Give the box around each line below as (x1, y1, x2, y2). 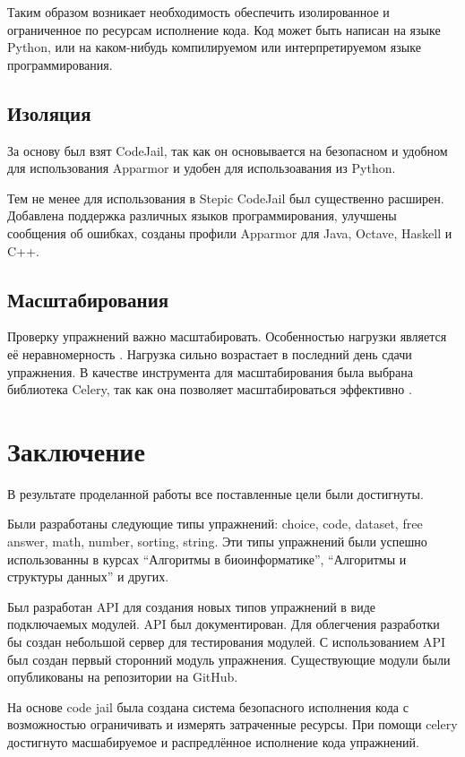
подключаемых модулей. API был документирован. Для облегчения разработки (7, 615, 440, 633)
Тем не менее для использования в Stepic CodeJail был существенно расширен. (7, 188, 444, 207)
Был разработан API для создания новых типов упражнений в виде (7, 597, 376, 615)
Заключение (7, 432, 145, 469)
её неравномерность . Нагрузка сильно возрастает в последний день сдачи (7, 344, 412, 363)
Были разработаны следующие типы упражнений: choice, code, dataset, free (7, 514, 423, 533)
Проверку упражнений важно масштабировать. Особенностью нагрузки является (7, 327, 447, 346)
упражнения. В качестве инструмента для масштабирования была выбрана (7, 362, 413, 381)
